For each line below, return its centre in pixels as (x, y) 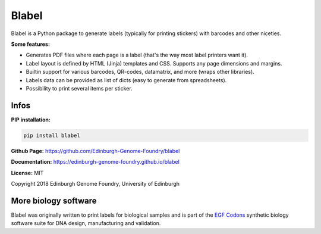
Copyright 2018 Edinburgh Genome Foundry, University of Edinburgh (95, 183)
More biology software (54, 200)
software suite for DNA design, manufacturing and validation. (86, 223)
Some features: (31, 44)
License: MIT (27, 173)
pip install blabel (52, 135)
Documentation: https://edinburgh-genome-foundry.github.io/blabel (95, 162)
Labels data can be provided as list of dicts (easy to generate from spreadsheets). (126, 80)
